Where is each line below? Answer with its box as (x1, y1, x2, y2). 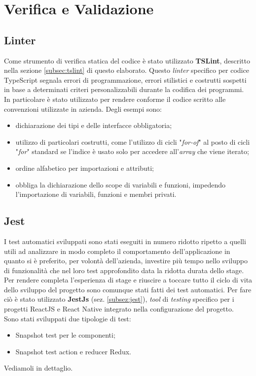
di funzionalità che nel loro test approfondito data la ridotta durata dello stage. (4, 265, 244, 275)
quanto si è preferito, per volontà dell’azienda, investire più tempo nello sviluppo (4, 255, 248, 266)
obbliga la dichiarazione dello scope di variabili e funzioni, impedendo (15, 179, 226, 189)
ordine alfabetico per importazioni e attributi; (15, 162, 154, 173)
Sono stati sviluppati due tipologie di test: (4, 313, 131, 323)
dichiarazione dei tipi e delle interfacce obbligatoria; (15, 120, 172, 130)
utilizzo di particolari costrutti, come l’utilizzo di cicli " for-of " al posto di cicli (15, 136, 250, 147)
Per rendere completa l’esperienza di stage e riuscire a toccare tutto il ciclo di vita (4, 275, 253, 285)
